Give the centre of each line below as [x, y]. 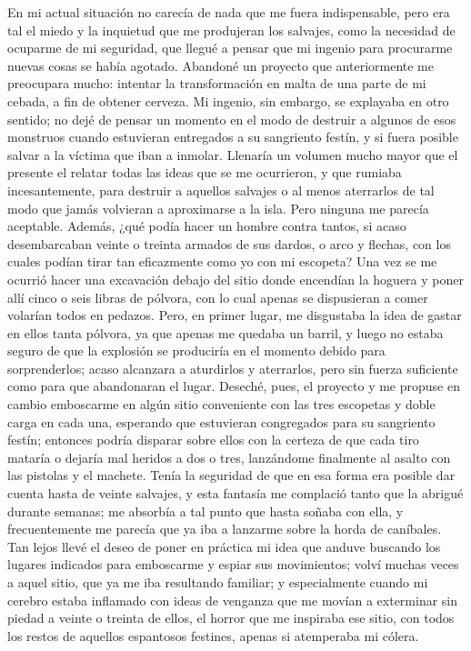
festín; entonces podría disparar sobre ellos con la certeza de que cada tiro [213, 440]
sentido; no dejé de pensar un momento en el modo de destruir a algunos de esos [232, 119]
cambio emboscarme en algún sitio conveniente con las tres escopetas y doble [221, 404]
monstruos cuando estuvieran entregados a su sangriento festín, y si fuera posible [233, 137]
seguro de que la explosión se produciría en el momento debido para [196, 351]
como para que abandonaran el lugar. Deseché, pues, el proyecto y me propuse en [234, 386]
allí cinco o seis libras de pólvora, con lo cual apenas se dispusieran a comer [218, 297]
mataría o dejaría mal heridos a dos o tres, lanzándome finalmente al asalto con [229, 457]
